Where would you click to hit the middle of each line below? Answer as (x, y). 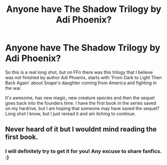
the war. (13, 88)
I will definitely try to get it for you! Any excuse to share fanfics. (83, 152)
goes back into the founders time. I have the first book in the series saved (81, 103)
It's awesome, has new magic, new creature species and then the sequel (80, 98)
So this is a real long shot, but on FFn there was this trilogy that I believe (79, 72)
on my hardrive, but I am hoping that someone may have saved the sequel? (82, 108)
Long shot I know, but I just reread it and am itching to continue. (71, 114)
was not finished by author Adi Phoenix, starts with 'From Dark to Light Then (83, 77)
